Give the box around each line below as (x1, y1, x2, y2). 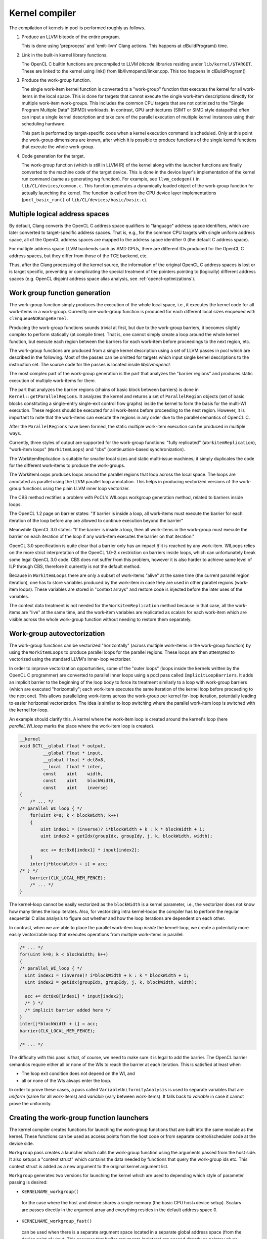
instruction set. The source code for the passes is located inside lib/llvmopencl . (9, 361, 171, 367)
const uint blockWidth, (43, 778, 116, 784)
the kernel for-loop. (9, 707, 49, 713)
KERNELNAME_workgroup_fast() (21, 1218, 92, 1224)
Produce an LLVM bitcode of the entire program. (21, 34, 121, 40)
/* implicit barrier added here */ (25, 1007, 111, 1013)
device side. (9, 1140, 34, 1146)
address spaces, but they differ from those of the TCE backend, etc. (9, 253, 148, 259)
